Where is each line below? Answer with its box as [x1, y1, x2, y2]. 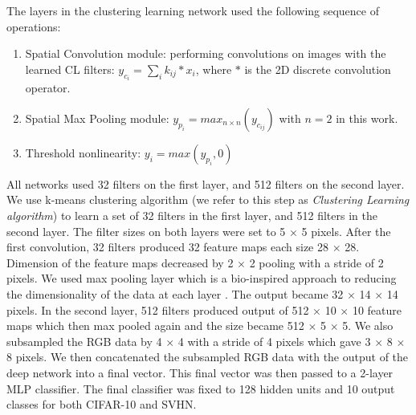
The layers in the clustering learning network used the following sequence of [6, 2, 380, 18]
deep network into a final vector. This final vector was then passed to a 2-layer [6, 364, 394, 380]
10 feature [352, 301, 402, 318]
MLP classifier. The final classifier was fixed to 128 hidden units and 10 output [6, 380, 395, 397]
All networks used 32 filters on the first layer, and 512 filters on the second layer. [6, 175, 405, 192]
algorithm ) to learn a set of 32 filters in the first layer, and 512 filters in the [6, 207, 377, 223]
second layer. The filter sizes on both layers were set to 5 [6, 222, 286, 239]
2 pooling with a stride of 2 [249, 254, 384, 271]
